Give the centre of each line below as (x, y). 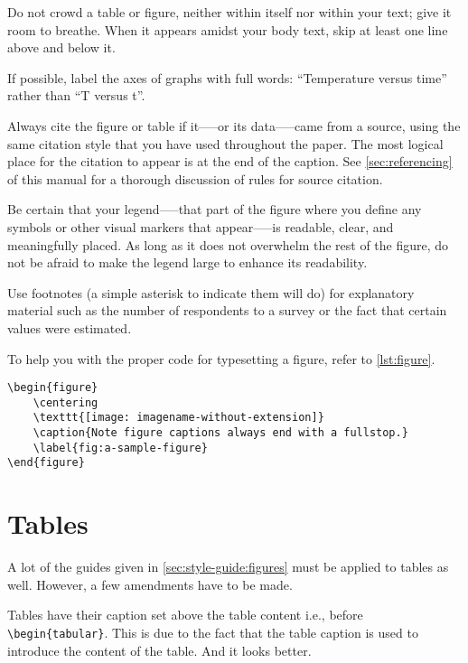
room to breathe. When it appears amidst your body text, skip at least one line (228, 29)
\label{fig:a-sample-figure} (120, 448)
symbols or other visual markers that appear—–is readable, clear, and (201, 226)
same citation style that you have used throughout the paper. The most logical (225, 143)
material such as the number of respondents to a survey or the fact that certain (227, 310)
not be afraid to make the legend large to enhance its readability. (187, 262)
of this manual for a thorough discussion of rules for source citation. (195, 178)
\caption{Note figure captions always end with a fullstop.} (220, 433)
